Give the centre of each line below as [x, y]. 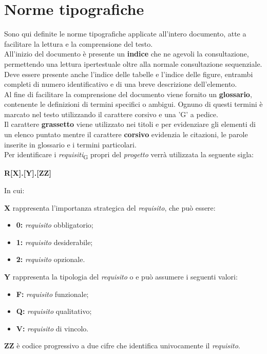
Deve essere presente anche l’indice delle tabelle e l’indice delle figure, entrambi [129, 74]
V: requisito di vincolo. [52, 328]
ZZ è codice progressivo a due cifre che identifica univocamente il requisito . [122, 346]
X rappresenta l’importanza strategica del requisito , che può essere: [110, 207]
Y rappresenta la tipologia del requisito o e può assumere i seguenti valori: [121, 276]
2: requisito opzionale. [51, 259]
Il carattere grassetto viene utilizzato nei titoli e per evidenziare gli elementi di [130, 124]
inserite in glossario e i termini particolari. [70, 144]
